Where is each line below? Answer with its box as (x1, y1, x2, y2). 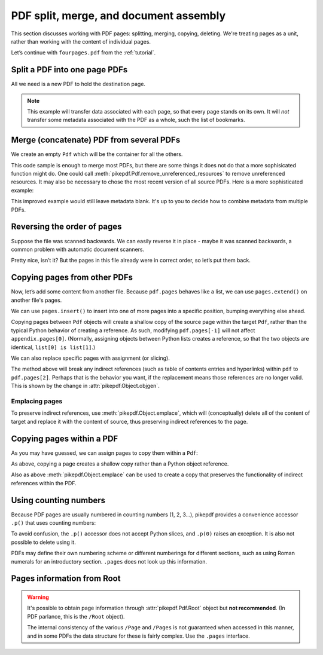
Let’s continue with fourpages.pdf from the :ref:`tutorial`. (11, 49, 156, 56)
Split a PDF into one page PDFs (11, 65, 128, 75)
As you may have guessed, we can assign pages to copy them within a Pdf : (11, 449, 198, 457)
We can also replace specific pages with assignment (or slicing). (11, 354, 170, 362)
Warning (27, 593, 49, 601)
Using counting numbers (11, 495, 106, 505)
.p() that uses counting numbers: (11, 519, 96, 527)
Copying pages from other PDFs (11, 273, 133, 283)
